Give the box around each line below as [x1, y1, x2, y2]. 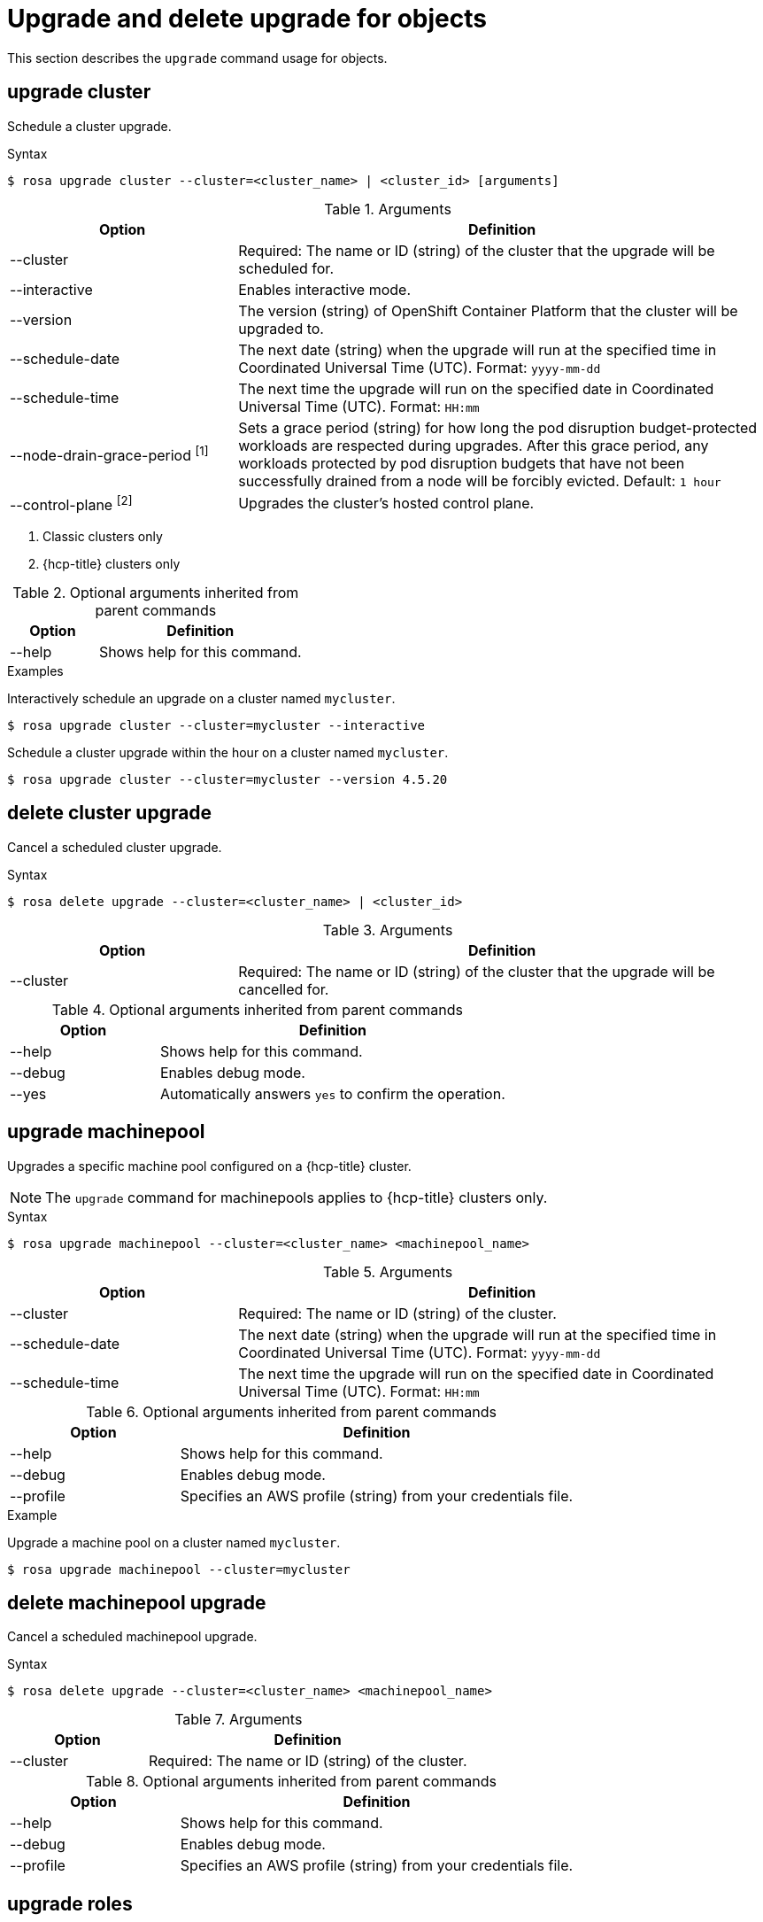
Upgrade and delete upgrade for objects [7, 4, 487, 34]
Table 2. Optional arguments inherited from [12, 583, 299, 601]
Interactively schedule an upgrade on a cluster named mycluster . [7, 690, 396, 706]
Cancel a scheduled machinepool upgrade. [7, 1629, 258, 1645]
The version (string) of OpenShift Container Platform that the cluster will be [238, 301, 738, 320]
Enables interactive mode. [238, 280, 412, 298]
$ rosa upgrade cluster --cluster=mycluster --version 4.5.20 [7, 771, 448, 787]
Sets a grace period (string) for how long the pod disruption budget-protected [238, 418, 758, 437]
